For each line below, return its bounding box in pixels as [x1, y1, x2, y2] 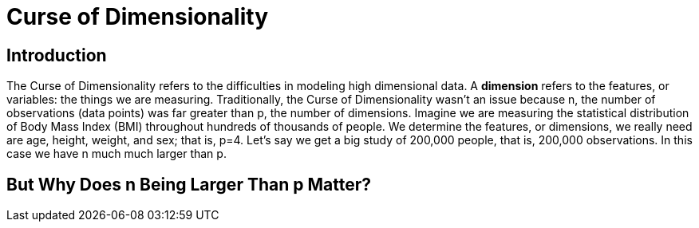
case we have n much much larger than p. [6, 147, 227, 161]
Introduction [6, 45, 107, 65]
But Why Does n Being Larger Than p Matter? [6, 174, 371, 195]
